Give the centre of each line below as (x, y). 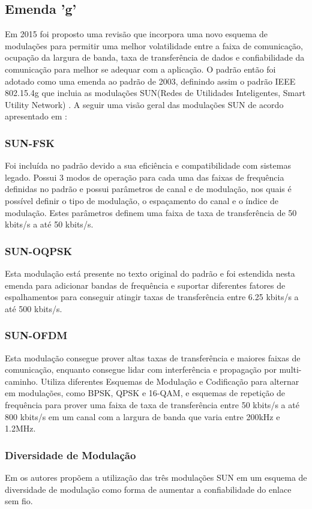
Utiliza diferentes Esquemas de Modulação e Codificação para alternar (170, 381)
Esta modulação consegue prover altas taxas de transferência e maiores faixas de (153, 357)
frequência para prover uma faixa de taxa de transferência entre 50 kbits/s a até (152, 404)
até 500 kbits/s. (34, 308)
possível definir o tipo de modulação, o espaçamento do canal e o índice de (142, 200)
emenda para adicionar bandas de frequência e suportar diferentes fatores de (145, 285)
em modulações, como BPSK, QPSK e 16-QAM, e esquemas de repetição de (145, 393)
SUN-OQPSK (39, 251)
